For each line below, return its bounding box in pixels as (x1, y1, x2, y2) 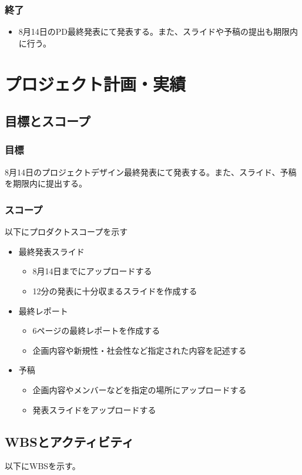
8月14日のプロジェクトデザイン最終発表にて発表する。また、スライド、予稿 (5, 165, 297, 178)
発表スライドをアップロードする (32, 403, 156, 416)
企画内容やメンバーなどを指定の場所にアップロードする (32, 383, 247, 396)
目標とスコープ (5, 112, 90, 130)
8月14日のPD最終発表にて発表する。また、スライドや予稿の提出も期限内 (18, 25, 298, 38)
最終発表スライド (18, 245, 85, 257)
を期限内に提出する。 (5, 177, 87, 190)
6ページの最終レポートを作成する (32, 324, 160, 337)
